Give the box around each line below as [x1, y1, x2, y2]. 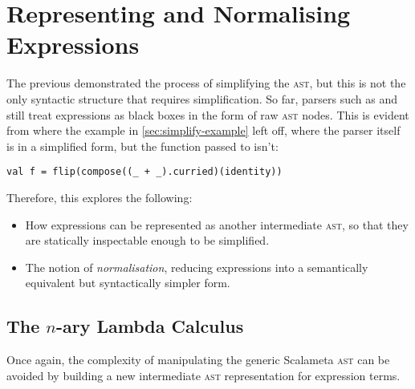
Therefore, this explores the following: [6, 188, 193, 205]
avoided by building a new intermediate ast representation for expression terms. [6, 367, 401, 383]
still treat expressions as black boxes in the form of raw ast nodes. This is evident [6, 106, 409, 123]
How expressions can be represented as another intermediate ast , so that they [25, 216, 409, 233]
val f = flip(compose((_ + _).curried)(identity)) [6, 166, 283, 178]
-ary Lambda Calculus [55, 314, 244, 338]
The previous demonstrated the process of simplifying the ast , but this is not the [6, 75, 406, 91]
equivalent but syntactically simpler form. [25, 274, 230, 291]
